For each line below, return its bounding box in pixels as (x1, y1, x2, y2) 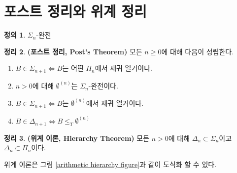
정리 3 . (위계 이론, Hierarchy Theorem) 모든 (4, 132, 149, 143)
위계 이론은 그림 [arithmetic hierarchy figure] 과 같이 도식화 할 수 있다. (4, 159, 217, 169)
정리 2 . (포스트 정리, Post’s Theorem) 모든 (4, 46, 142, 56)
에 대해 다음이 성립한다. (161, 46, 234, 56)
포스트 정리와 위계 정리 (4, 1, 147, 21)
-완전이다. (88, 81, 118, 91)
